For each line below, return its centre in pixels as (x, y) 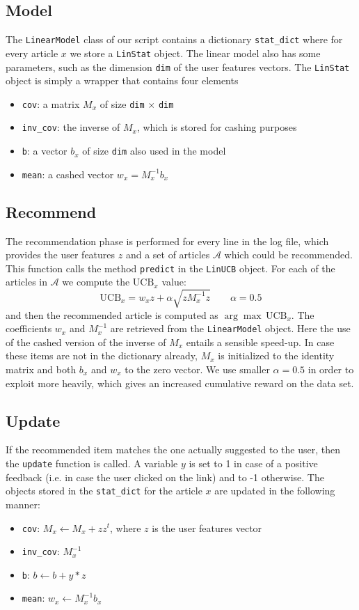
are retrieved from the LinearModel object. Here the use (230, 328)
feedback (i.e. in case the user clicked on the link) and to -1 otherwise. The (165, 477)
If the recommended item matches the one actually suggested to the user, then (173, 449)
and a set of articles (168, 255)
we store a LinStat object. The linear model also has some (195, 53)
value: (174, 282)
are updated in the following (275, 491)
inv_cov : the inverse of (71, 127)
